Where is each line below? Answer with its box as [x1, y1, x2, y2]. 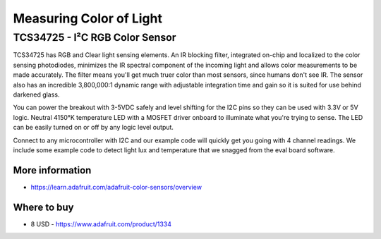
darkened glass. [13, 90, 60, 99]
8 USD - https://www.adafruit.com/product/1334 [30, 219, 172, 228]
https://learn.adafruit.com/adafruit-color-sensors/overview [30, 183, 202, 191]
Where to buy [13, 201, 74, 213]
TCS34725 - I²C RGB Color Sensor [13, 31, 176, 44]
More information [13, 164, 92, 176]
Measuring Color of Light [13, 11, 162, 26]
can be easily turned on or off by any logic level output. [13, 123, 174, 132]
